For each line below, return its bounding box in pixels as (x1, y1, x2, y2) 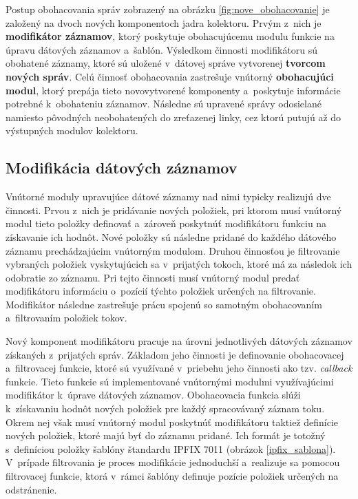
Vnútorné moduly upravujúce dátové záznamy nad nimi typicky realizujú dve (6, 189, 331, 204)
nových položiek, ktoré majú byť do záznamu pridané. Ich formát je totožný (6, 428, 326, 443)
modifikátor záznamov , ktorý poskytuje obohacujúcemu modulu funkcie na (6, 29, 335, 43)
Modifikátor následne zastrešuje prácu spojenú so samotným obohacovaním (6, 297, 322, 311)
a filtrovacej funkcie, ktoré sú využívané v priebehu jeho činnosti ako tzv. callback (6, 361, 352, 375)
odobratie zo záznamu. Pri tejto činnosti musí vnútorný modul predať (6, 270, 300, 284)
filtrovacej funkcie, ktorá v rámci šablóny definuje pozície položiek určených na (6, 469, 339, 483)
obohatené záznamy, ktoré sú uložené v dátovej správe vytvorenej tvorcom (6, 56, 326, 70)
